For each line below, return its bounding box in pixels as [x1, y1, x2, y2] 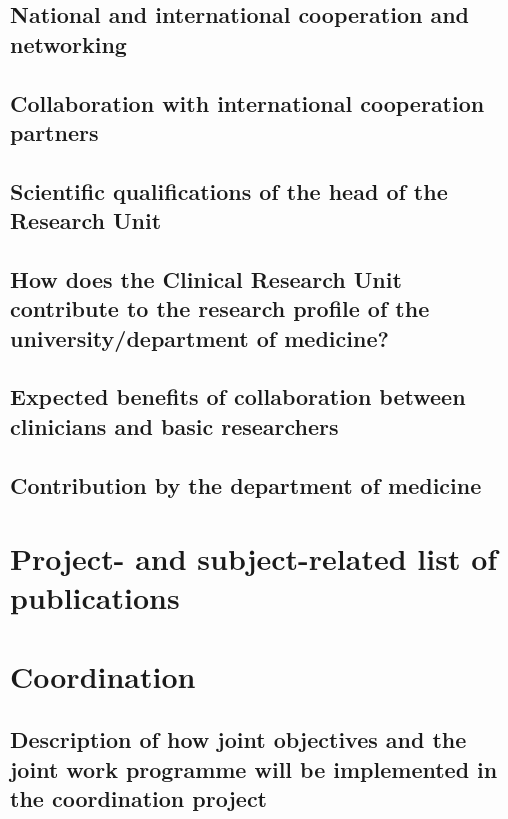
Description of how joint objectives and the [10, 724, 467, 755]
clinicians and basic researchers [10, 410, 339, 441]
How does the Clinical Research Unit [10, 263, 402, 294]
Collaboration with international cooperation [10, 87, 485, 118]
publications [10, 577, 180, 618]
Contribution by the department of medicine [10, 469, 482, 500]
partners [10, 116, 99, 147]
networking [10, 28, 127, 59]
